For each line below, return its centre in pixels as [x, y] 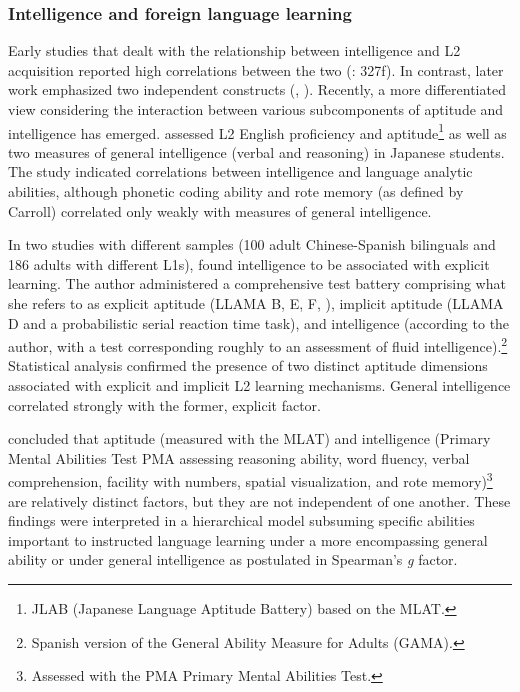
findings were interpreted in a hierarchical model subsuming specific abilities [241, 520]
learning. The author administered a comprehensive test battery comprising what [257, 283]
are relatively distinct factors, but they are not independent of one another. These [259, 500]
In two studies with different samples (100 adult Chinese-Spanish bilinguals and [252, 244]
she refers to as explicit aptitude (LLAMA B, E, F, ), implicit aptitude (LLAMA [256, 303]
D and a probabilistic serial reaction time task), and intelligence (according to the [259, 322]
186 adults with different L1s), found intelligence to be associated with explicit [249, 263]
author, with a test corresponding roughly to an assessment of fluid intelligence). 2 [258, 344]
